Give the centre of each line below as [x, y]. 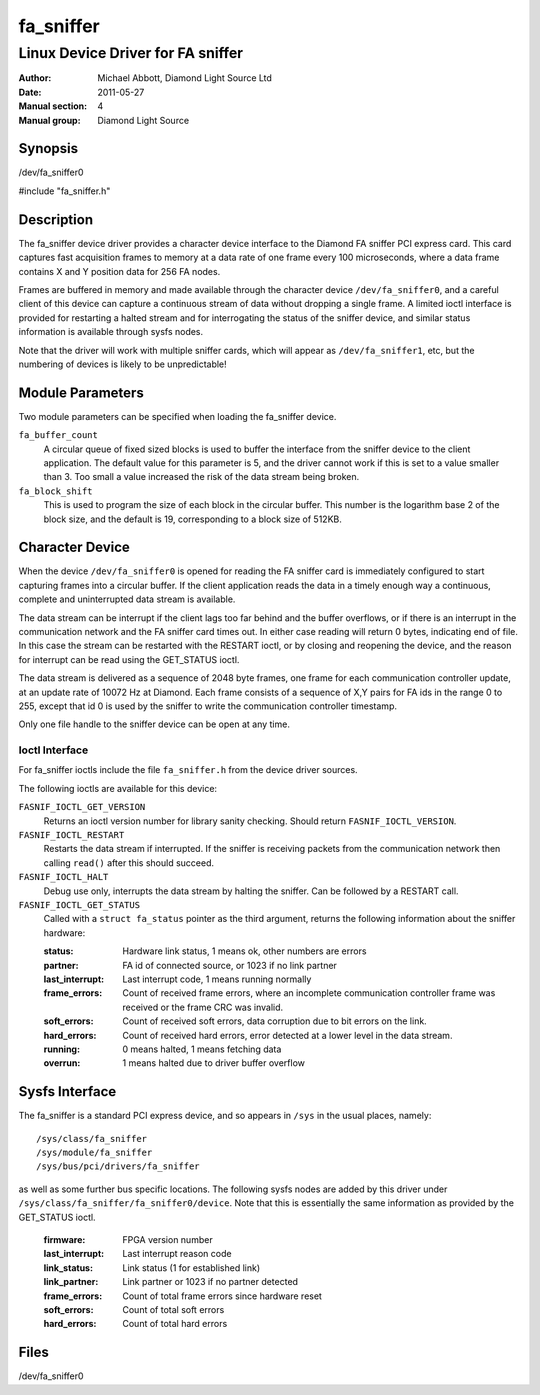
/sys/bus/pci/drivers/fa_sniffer [118, 1166]
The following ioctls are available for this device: [118, 788]
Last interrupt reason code [177, 1254]
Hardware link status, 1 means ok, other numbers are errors [244, 951]
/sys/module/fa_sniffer [94, 1152]
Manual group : [49, 120]
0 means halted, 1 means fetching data [202, 1049]
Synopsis [48, 148]
